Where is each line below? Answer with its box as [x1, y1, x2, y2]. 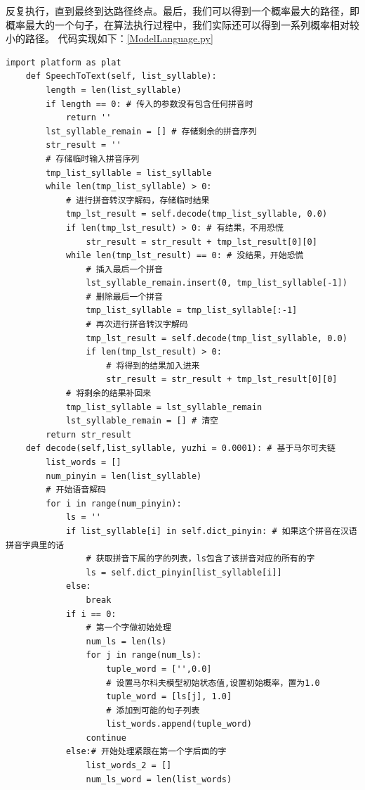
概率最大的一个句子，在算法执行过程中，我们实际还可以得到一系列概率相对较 [6, 17, 359, 32]
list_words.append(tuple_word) [106, 719, 252, 730]
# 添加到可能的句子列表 [106, 705, 200, 715]
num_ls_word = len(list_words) [86, 774, 232, 784]
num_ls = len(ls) [86, 636, 167, 646]
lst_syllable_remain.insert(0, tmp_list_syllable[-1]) [86, 278, 347, 288]
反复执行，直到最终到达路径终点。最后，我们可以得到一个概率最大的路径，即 [6, 4, 359, 18]
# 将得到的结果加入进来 [106, 360, 200, 371]
